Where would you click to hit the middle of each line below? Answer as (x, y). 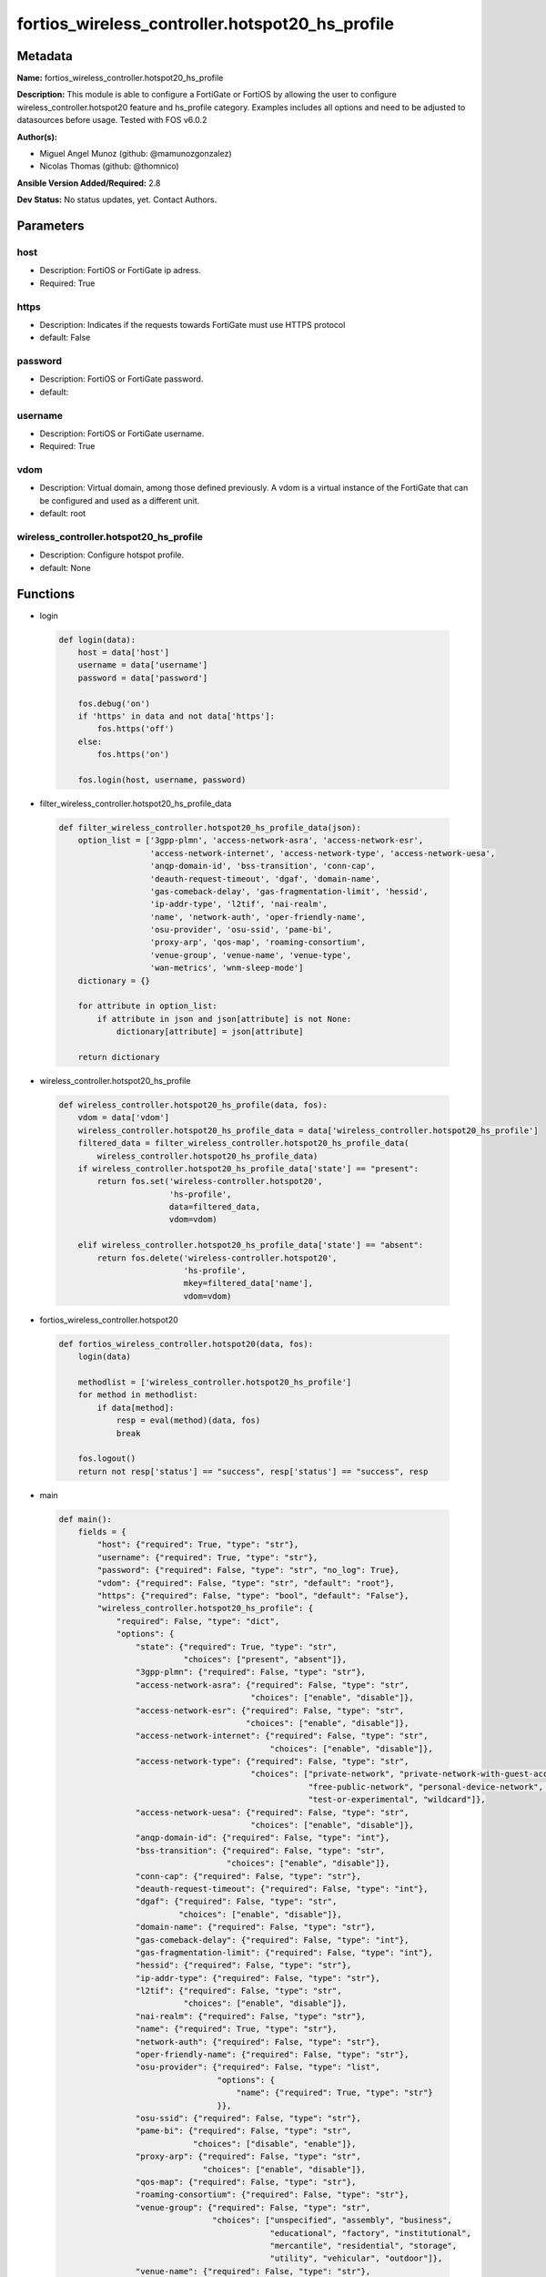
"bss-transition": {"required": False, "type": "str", (260, 1850)
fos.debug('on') (114, 703)
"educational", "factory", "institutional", (371, 2233)
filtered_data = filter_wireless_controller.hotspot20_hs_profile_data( (243, 1144)
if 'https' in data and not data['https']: (176, 716)
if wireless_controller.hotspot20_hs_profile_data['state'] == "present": (248, 1169)
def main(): (86, 1519)
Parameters (51, 226)
